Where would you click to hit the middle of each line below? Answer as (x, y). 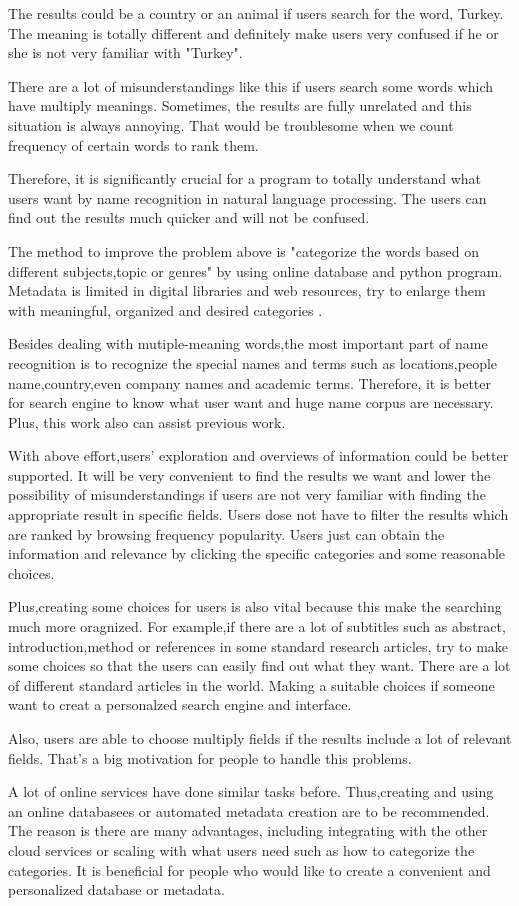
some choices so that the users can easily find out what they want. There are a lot (259, 665)
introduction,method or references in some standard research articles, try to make (258, 645)
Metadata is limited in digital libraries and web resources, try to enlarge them (247, 290)
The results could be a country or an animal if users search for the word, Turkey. (256, 13)
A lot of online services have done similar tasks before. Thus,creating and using (251, 791)
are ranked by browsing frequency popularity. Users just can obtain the (226, 533)
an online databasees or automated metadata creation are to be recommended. (249, 810)
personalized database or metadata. (116, 889)
